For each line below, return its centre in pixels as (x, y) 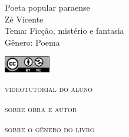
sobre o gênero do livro (50, 128)
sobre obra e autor (41, 109)
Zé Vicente (24, 19)
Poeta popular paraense (47, 7)
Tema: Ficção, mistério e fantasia (64, 31)
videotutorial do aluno (49, 89)
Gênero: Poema (32, 42)
